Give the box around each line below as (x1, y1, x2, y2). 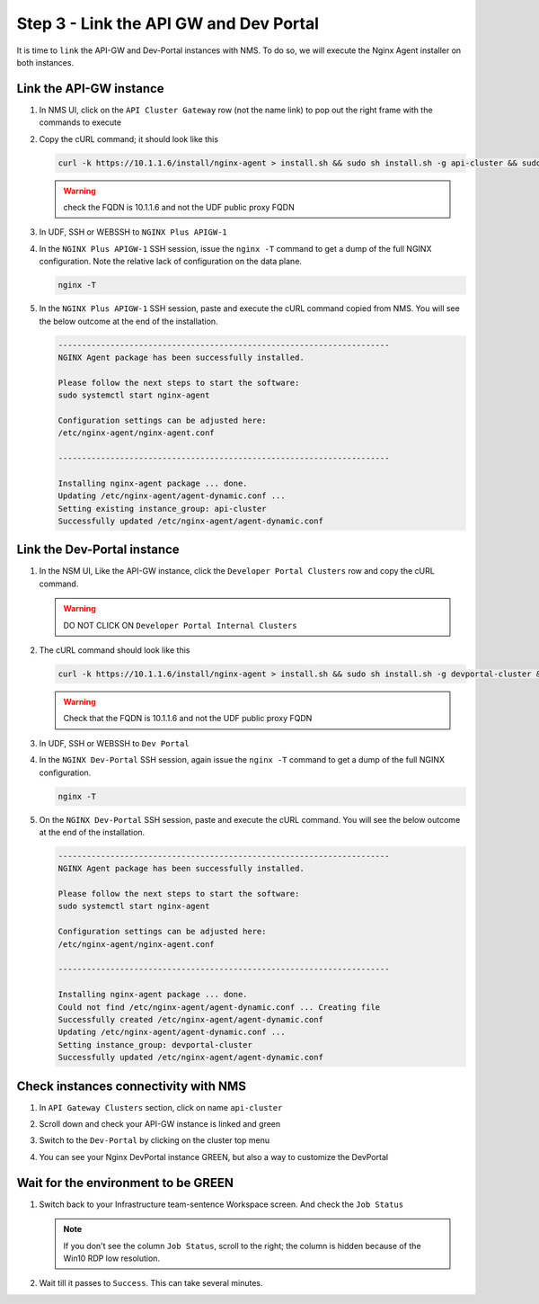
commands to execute (39, 117, 121, 128)
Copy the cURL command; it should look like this (39, 133, 219, 144)
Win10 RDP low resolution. (63, 1253, 161, 1264)
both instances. (16, 57, 75, 67)
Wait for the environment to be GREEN (16, 1174, 234, 1191)
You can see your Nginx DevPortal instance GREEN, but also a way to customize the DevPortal (39, 1151, 389, 1162)
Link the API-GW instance (16, 81, 165, 96)
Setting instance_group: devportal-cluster (57, 1040, 253, 1049)
